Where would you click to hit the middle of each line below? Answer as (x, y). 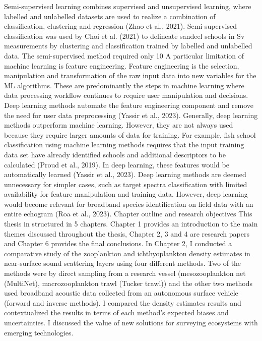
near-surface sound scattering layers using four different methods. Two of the (123, 263)
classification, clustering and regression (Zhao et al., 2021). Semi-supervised (120, 26)
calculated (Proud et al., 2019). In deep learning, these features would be (117, 164)
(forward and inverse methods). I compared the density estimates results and (123, 302)
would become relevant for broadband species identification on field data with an (129, 204)
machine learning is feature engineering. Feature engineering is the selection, (122, 65)
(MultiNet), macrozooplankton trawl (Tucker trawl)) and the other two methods (128, 283)
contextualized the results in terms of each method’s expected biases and (116, 312)
